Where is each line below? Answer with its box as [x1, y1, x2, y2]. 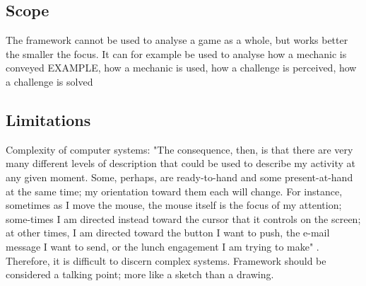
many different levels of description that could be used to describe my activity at [6, 156, 356, 171]
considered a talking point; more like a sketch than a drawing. [6, 267, 274, 282]
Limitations [6, 108, 91, 130]
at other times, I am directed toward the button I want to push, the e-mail [6, 225, 330, 240]
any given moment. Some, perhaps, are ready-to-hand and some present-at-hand [6, 169, 353, 184]
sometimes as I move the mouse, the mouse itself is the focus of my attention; [6, 198, 342, 212]
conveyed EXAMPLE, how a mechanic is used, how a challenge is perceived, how [6, 60, 357, 75]
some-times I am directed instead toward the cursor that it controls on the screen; [6, 211, 361, 226]
